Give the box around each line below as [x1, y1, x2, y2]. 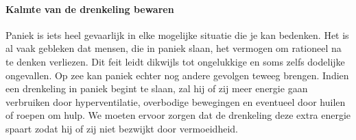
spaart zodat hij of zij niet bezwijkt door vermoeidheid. [5, 121, 238, 135]
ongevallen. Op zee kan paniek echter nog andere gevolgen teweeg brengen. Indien [5, 68, 349, 82]
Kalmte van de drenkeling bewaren [5, 1, 174, 16]
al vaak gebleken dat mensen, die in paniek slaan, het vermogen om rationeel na [5, 41, 342, 55]
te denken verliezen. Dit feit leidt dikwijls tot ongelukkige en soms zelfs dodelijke [5, 54, 345, 68]
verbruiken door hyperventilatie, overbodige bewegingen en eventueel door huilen [5, 94, 346, 109]
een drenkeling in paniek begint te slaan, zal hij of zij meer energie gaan [5, 81, 308, 96]
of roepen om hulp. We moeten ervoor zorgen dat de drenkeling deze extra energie [5, 108, 351, 122]
